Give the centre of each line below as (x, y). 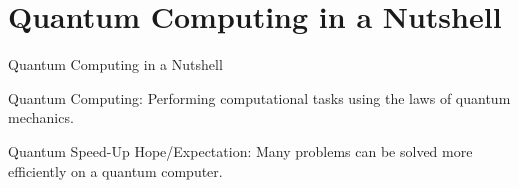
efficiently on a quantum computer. (115, 170)
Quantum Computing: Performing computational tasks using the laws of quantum (259, 97)
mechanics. (41, 117)
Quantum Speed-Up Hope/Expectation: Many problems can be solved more (240, 150)
